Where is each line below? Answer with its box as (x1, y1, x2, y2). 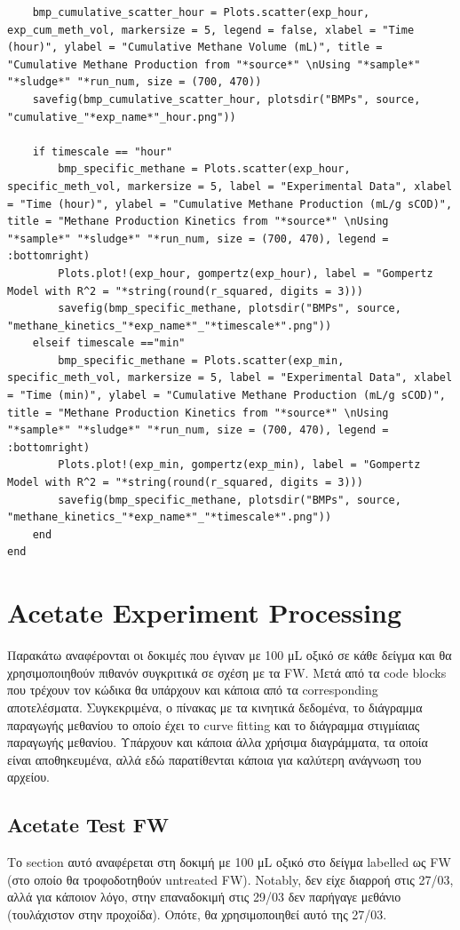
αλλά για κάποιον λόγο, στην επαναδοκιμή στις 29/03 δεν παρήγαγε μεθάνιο (7, 887, 401, 906)
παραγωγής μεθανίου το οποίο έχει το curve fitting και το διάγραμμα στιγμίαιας (7, 715, 420, 734)
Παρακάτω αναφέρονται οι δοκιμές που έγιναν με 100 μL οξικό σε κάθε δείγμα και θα (7, 646, 452, 664)
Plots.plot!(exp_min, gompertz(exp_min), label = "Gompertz (58, 458, 421, 472)
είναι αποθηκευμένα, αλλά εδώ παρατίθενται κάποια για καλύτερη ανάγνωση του (7, 750, 422, 768)
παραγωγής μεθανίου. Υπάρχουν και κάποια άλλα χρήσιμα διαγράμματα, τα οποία (7, 733, 428, 751)
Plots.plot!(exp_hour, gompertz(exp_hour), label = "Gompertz (58, 266, 433, 280)
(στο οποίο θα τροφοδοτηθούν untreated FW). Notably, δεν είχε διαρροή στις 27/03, (7, 870, 454, 888)
